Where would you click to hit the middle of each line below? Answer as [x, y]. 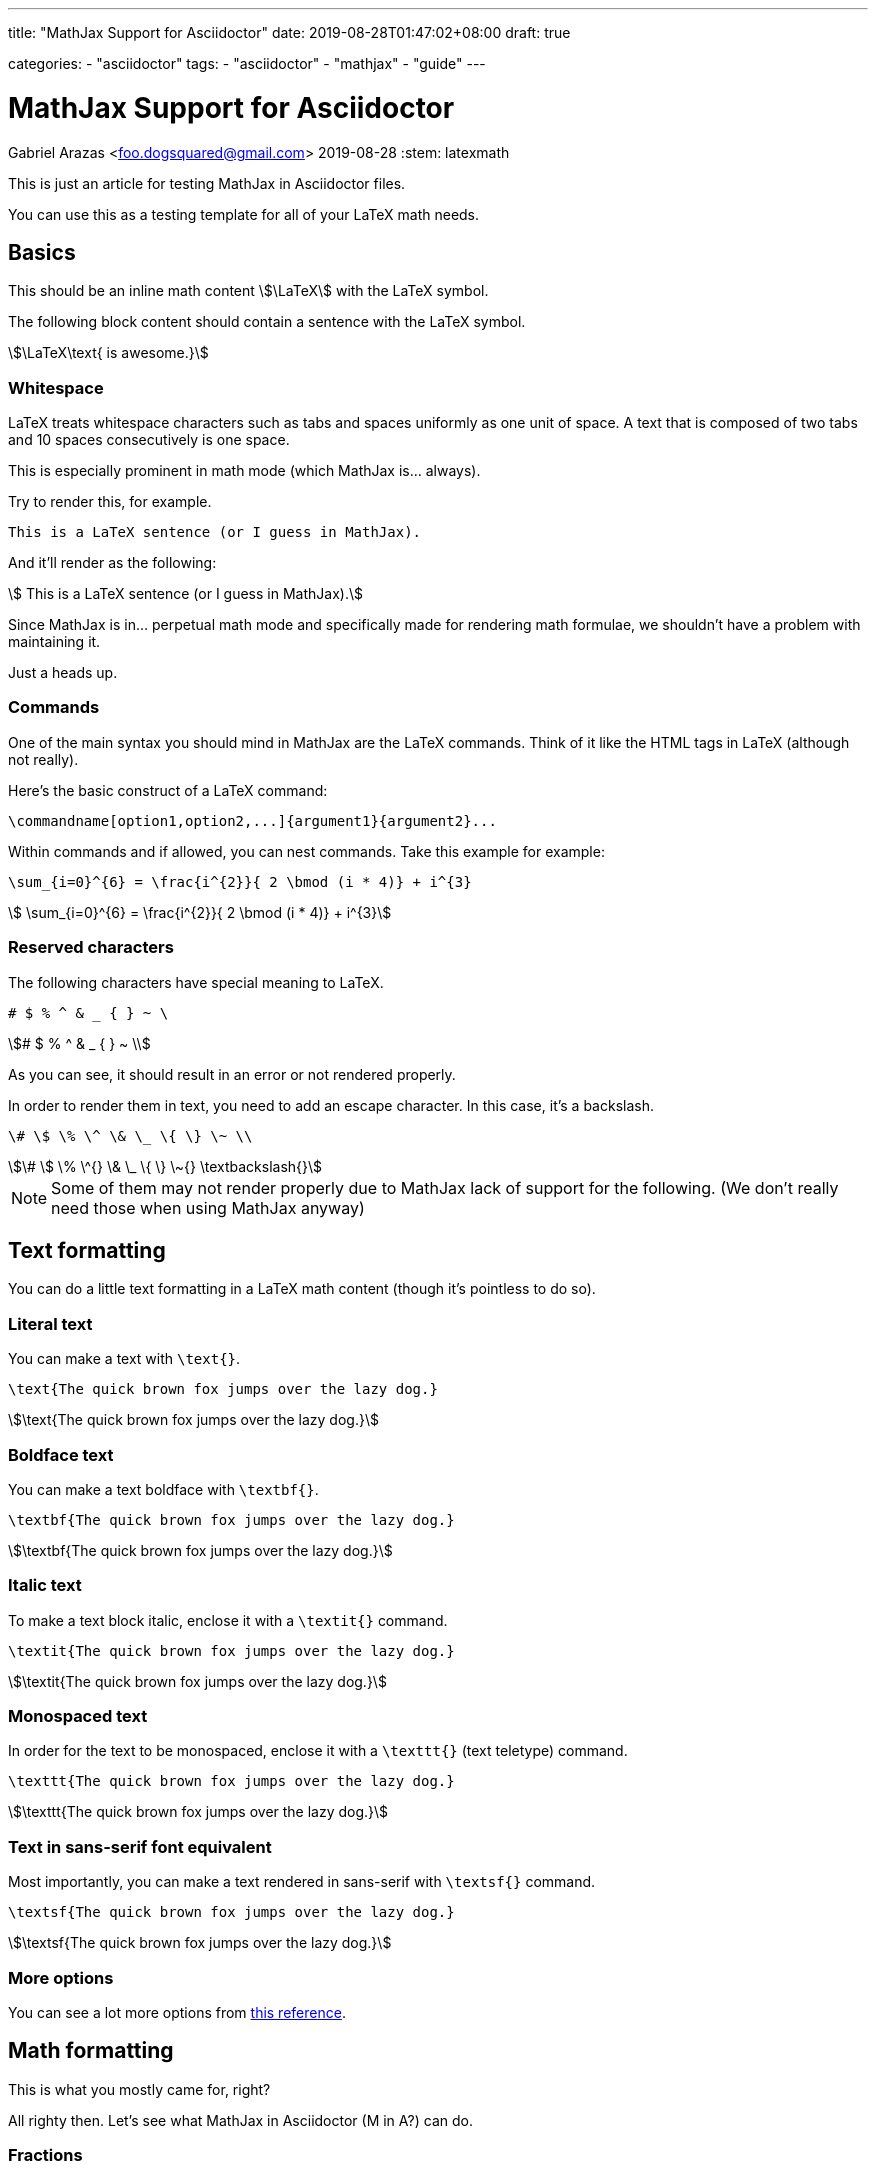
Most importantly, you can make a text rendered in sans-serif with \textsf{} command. [302, 1882]
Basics [42, 252]
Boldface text [61, 1454]
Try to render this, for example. [110, 502]
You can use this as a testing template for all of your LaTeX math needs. [244, 214]
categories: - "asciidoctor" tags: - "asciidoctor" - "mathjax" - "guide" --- [247, 63]
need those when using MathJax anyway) [208, 1207]
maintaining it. [54, 642]
